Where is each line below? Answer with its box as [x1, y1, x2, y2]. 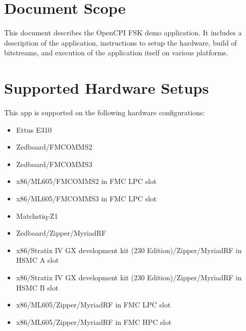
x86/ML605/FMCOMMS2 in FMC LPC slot [16, 176, 156, 187]
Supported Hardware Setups [4, 77, 209, 98]
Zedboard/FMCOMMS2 [16, 141, 93, 152]
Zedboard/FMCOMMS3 [16, 158, 93, 169]
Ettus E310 [16, 124, 52, 135]
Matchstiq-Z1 [16, 210, 58, 221]
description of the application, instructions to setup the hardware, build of [4, 37, 237, 48]
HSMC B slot [16, 282, 59, 293]
